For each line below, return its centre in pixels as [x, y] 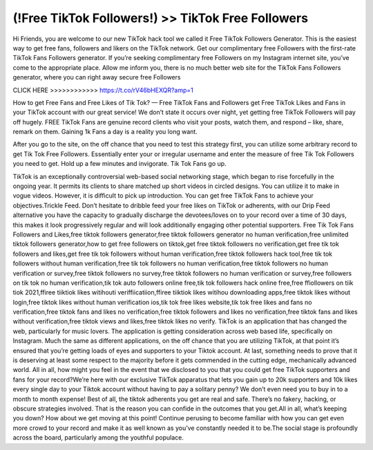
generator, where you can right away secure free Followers [97, 77]
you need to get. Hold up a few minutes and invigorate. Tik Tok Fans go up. [120, 164]
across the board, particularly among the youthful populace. [98, 438]
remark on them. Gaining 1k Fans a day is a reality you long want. [105, 132]
